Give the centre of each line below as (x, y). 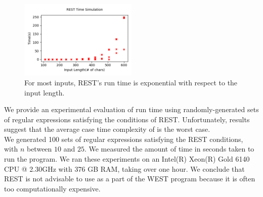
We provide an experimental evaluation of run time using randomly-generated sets (131, 109)
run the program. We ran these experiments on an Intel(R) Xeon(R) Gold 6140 (127, 159)
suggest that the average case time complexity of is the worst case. (107, 129)
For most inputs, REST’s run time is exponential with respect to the (131, 82)
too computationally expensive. (52, 188)
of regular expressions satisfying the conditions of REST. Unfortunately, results (127, 119)
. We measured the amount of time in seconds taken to (169, 149)
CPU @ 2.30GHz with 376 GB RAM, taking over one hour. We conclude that (124, 168)
